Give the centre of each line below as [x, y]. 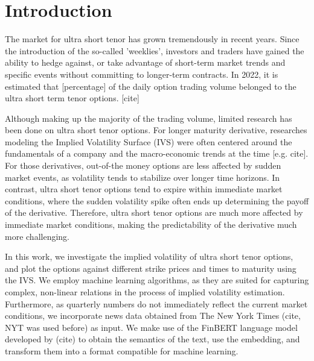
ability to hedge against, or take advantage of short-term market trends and [145, 62]
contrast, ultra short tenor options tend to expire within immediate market [144, 189]
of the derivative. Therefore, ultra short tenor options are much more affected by [154, 212]
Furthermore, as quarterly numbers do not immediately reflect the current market [156, 303]
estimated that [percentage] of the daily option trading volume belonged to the [151, 86]
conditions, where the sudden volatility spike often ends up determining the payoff [157, 200]
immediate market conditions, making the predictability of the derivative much [151, 224]
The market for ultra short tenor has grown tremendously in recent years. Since [152, 39]
